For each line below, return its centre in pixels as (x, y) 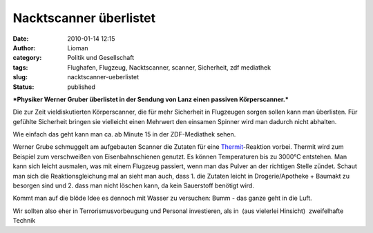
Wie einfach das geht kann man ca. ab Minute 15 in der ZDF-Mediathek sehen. (124, 134)
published (82, 87)
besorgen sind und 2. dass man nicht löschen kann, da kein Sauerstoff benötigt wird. (134, 185)
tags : (20, 67)
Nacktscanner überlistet (84, 18)
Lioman (78, 48)
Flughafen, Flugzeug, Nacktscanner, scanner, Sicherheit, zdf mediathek (169, 67)
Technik (24, 221)
